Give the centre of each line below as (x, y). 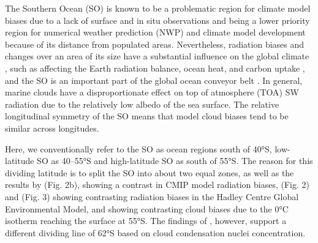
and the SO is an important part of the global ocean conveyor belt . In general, (154, 80)
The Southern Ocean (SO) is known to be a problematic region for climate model (158, 8)
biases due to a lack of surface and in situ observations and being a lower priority (157, 20)
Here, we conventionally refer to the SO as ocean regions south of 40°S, (138, 148)
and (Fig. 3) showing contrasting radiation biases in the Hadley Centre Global (152, 196)
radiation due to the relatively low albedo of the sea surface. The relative (142, 104)
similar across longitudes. (52, 128)
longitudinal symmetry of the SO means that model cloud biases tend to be (147, 116)
